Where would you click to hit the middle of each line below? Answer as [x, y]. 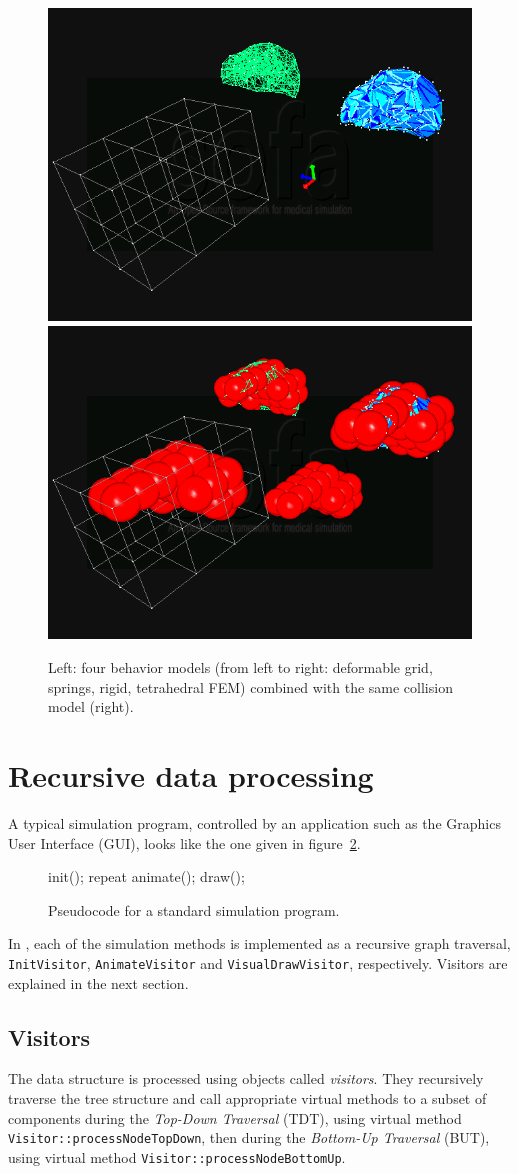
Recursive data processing [191, 775]
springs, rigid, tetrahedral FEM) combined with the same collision [250, 686]
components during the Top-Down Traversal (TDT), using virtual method [235, 1117]
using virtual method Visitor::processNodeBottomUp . [177, 1156]
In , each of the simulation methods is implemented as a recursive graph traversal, [259, 943]
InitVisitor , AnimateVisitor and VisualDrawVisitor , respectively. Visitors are [258, 962]
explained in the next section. [98, 982]
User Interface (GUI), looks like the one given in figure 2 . [184, 842]
